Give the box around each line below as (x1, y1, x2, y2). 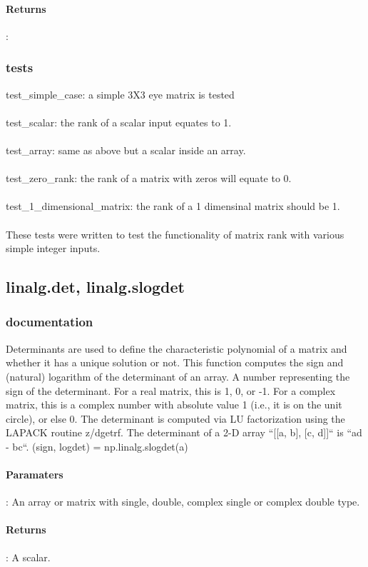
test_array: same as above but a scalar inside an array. (6, 142, 246, 157)
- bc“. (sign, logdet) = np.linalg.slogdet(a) (6, 438, 188, 453)
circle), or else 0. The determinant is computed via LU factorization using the (6, 411, 345, 426)
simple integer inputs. (6, 241, 101, 256)
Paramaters (6, 467, 63, 482)
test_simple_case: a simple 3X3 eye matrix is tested (6, 86, 235, 101)
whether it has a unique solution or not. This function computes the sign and (6, 355, 344, 370)
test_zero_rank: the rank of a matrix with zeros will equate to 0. (6, 171, 292, 186)
